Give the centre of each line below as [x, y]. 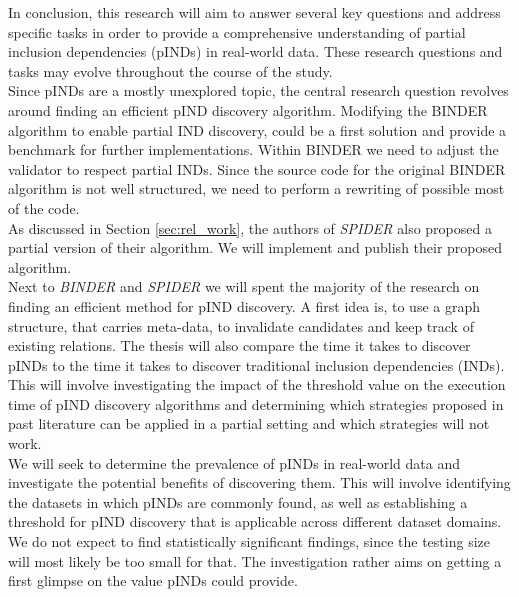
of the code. [44, 207]
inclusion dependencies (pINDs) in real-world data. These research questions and [255, 51]
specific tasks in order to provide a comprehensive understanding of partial [237, 31]
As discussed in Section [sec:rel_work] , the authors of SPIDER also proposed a [250, 227]
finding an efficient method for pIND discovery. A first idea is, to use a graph [244, 305]
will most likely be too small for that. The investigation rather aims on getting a [255, 560]
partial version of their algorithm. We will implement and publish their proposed [255, 247]
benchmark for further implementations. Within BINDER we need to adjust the [253, 149]
